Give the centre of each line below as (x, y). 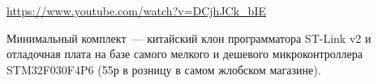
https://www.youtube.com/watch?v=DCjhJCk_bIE (136, 10)
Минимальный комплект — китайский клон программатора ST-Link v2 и (189, 38)
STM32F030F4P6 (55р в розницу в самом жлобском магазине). (164, 69)
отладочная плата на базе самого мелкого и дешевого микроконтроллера (185, 54)
